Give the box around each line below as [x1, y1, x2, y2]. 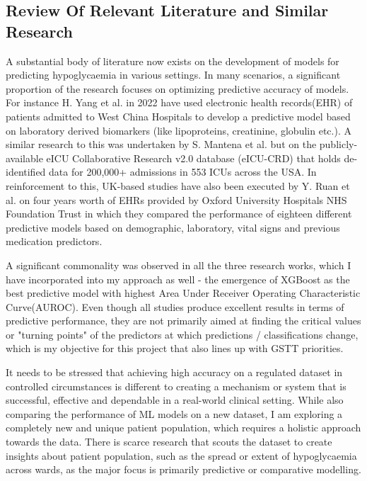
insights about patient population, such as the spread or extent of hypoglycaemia [6, 448, 357, 463]
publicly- [319, 137, 358, 152]
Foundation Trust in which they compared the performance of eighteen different [6, 206, 352, 221]
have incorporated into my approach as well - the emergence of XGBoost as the [6, 271, 350, 286]
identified [6, 164, 46, 179]
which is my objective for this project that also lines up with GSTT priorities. [6, 341, 344, 356]
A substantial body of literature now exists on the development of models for [6, 53, 339, 68]
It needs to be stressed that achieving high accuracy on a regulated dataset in [6, 365, 343, 380]
